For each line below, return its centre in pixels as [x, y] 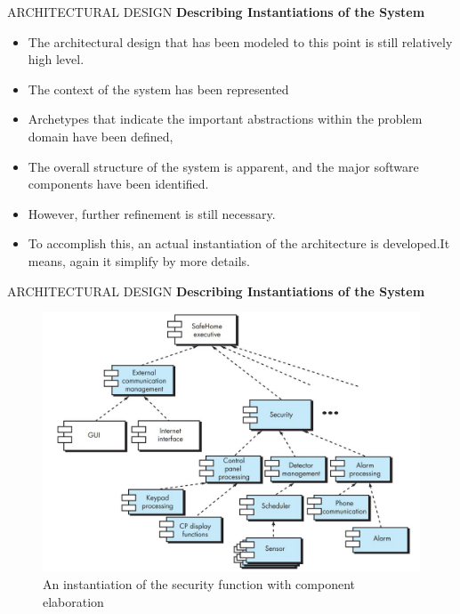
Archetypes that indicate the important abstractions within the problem [225, 119]
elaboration [73, 601]
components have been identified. [118, 184]
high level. [56, 59]
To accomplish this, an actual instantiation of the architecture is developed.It [239, 243]
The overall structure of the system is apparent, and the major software [223, 166]
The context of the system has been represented [158, 89]
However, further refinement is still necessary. [152, 213]
